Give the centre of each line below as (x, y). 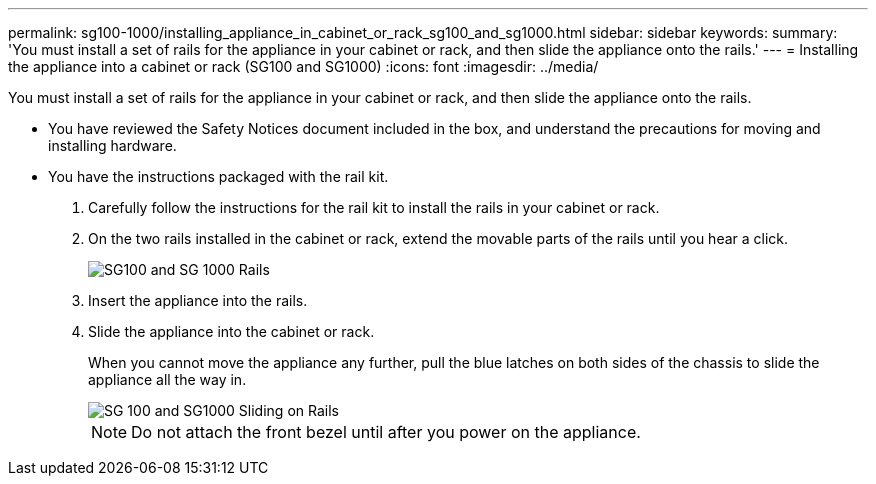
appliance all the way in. (167, 379)
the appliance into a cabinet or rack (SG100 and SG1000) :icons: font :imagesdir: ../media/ (303, 66)
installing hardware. (112, 145)
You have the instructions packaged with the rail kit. (218, 176)
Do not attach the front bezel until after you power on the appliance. (386, 432)
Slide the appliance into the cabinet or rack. (231, 331)
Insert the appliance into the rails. (198, 300)
